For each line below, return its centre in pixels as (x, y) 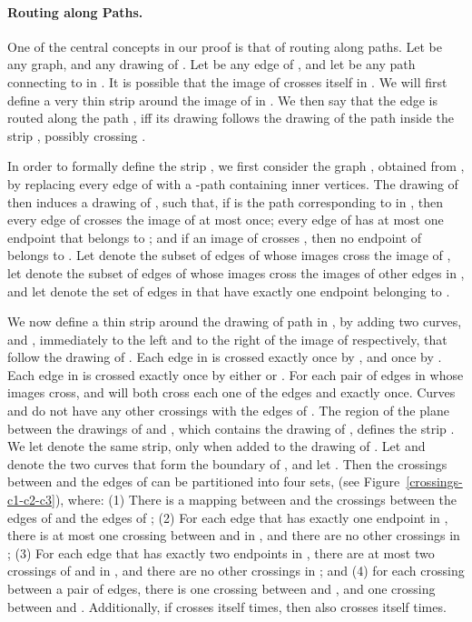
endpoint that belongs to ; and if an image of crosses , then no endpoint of (215, 237)
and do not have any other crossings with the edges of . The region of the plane (228, 411)
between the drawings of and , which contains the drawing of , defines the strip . (231, 428)
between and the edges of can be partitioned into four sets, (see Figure (204, 482)
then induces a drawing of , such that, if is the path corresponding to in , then (225, 201)
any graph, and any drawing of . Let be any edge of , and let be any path (211, 64)
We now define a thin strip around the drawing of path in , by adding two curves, (235, 321)
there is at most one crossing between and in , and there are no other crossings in (234, 535)
